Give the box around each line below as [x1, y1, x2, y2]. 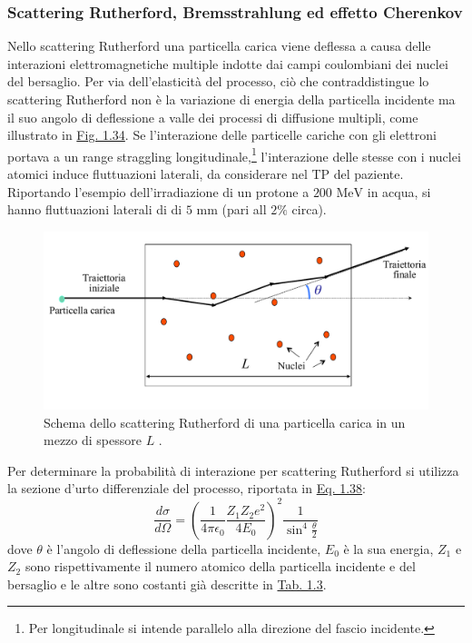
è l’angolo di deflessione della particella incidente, [46, 539, 321, 558]
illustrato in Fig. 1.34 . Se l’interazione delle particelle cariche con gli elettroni [7, 125, 437, 144]
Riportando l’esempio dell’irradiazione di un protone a [7, 182, 310, 201]
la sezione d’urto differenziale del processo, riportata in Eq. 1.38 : [7, 479, 366, 498]
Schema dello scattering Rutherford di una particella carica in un [44, 412, 406, 431]
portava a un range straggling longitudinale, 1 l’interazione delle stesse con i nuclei [7, 143, 461, 165]
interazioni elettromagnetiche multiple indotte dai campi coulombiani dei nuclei [7, 54, 448, 73]
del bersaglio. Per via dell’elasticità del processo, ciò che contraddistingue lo [7, 72, 429, 91]
